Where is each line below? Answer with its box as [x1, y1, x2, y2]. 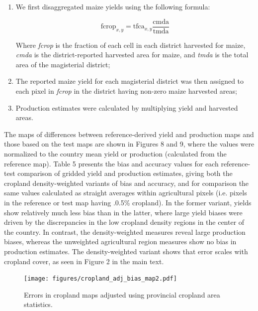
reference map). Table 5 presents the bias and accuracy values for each [4, 158, 219, 168]
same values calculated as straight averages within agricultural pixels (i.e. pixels [4, 187, 247, 198]
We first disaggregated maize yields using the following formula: [15, 1, 210, 11]
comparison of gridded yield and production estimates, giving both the [17, 168, 233, 178]
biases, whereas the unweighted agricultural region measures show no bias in [4, 236, 237, 247]
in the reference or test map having [4, 197, 111, 207]
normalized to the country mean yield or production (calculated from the [4, 149, 227, 158]
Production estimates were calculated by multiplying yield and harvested [15, 102, 238, 113]
